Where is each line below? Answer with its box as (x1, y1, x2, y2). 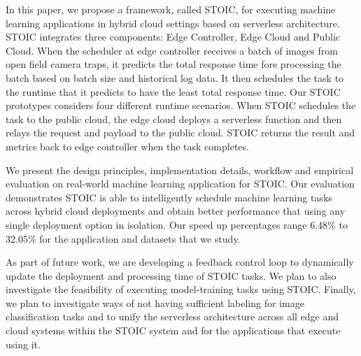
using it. (6, 336, 41, 351)
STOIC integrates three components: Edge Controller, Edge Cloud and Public (6, 29, 341, 44)
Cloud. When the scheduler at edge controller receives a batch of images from (6, 43, 338, 57)
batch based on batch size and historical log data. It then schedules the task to (6, 70, 344, 85)
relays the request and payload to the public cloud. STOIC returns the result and (6, 125, 355, 140)
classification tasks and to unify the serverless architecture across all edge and (6, 309, 339, 324)
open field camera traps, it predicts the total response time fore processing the (6, 57, 341, 71)
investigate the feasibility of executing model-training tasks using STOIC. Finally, (6, 282, 356, 297)
